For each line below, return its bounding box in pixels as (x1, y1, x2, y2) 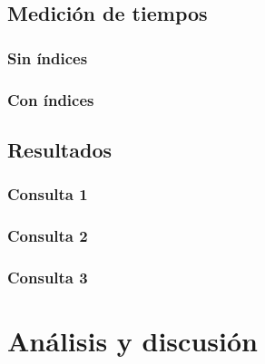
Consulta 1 (7, 183, 88, 206)
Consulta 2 (7, 225, 88, 247)
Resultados (7, 135, 112, 163)
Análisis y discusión (7, 321, 258, 359)
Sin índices (7, 46, 88, 69)
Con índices (7, 88, 94, 110)
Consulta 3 (7, 265, 88, 288)
